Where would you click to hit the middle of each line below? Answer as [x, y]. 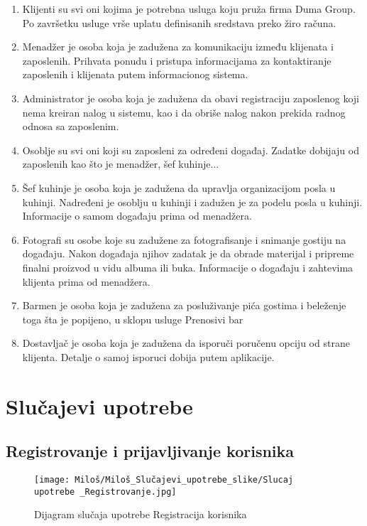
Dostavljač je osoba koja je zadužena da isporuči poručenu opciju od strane [186, 343]
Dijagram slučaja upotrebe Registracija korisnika [141, 514]
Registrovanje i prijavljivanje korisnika [150, 451]
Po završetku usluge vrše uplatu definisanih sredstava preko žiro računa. [179, 22]
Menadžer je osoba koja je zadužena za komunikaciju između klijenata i [178, 47]
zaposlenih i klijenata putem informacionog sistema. [135, 74]
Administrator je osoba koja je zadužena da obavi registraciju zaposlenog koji [191, 98]
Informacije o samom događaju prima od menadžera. [137, 216]
